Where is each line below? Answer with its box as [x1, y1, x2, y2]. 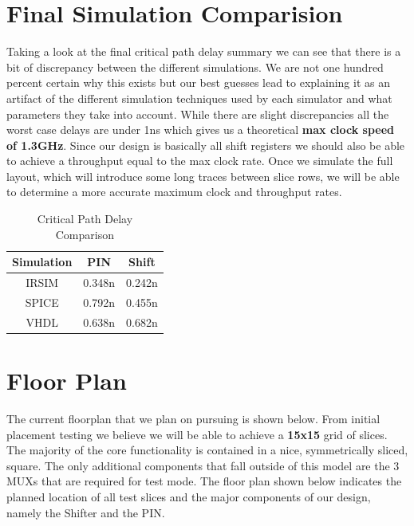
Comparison [55, 226, 114, 242]
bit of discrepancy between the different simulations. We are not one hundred [6, 58, 384, 75]
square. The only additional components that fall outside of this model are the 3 [6, 457, 400, 473]
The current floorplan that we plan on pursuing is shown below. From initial [6, 410, 380, 426]
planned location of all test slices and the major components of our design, [6, 488, 371, 504]
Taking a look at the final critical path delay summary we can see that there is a [6, 43, 401, 60]
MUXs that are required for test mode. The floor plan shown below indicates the [6, 473, 402, 489]
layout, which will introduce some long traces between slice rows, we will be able [6, 167, 400, 184]
